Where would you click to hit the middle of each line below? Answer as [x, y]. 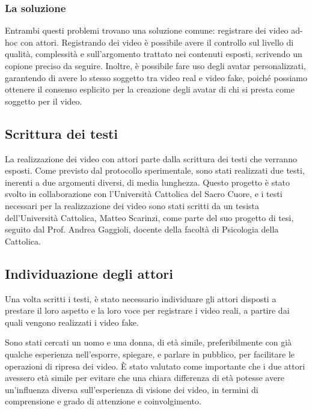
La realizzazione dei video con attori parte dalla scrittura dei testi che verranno [151, 158]
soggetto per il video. [44, 101]
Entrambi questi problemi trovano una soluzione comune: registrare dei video [147, 30]
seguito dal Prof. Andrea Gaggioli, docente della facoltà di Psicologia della [142, 229]
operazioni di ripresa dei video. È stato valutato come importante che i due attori [155, 366]
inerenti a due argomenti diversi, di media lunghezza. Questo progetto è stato [148, 182]
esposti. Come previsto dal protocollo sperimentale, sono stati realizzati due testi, [155, 170]
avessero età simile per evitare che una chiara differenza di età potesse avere [145, 378]
